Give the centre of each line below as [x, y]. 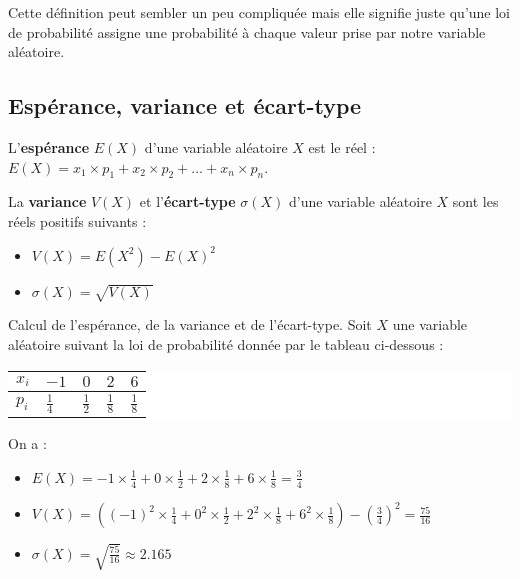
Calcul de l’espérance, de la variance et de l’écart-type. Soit [190, 324]
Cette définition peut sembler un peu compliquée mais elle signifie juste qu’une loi [259, 12]
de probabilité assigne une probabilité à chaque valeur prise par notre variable [247, 31]
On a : [27, 443]
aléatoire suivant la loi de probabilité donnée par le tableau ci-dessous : [226, 343]
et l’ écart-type [187, 201]
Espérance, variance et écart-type [185, 105]
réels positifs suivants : [77, 220]
